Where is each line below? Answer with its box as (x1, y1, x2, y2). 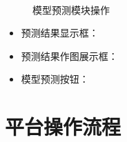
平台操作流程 (5, 112, 121, 141)
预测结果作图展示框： (21, 48, 118, 63)
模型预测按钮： (21, 72, 89, 86)
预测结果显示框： (21, 26, 99, 40)
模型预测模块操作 (32, 2, 110, 17)
